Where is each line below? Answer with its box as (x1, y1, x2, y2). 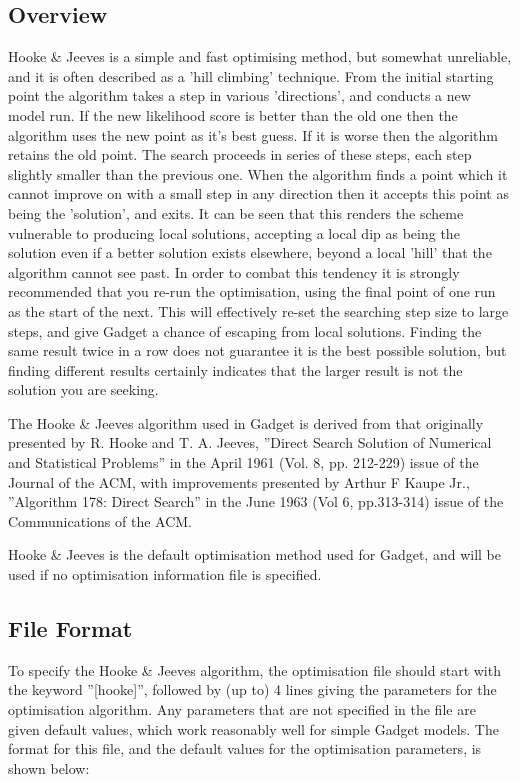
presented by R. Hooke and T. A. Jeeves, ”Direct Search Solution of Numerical (8, 432, 492, 453)
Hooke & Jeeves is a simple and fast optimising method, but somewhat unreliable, (8, 46, 512, 67)
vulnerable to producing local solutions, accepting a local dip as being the (8, 222, 460, 243)
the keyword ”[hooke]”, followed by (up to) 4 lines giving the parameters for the (8, 679, 497, 700)
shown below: (8, 757, 90, 778)
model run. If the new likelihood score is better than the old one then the (8, 104, 458, 125)
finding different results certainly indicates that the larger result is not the (8, 359, 463, 380)
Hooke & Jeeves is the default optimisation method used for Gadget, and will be (8, 544, 501, 565)
